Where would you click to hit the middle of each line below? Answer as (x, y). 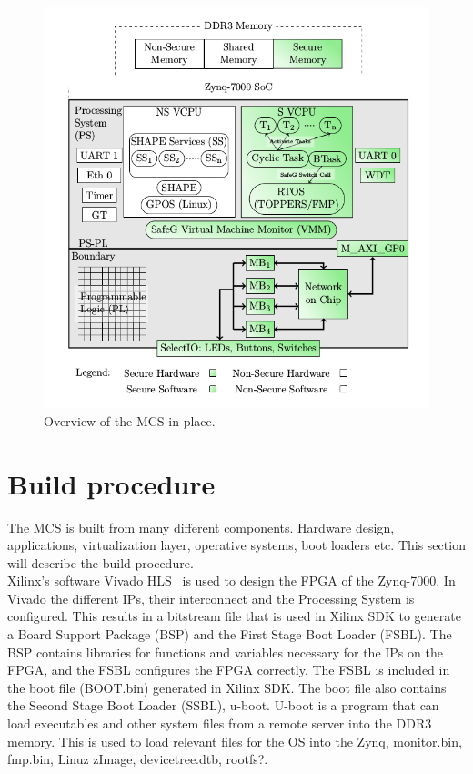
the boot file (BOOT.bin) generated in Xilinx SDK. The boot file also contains (227, 687)
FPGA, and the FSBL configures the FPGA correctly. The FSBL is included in (229, 670)
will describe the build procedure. (101, 562)
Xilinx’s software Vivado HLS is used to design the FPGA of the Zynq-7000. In (231, 580)
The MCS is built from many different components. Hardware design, (201, 527)
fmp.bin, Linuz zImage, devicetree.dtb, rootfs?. (138, 759)
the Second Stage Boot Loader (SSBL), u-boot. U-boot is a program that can (223, 705)
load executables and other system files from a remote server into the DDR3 (220, 723)
